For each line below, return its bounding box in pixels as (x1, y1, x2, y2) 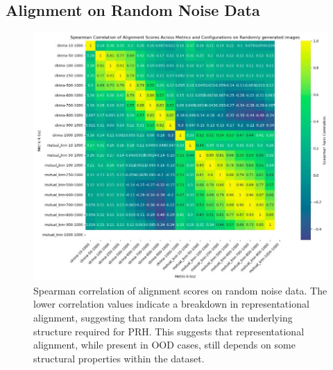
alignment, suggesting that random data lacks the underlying (33, 310, 293, 324)
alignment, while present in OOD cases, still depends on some (33, 337, 296, 352)
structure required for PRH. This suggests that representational (33, 324, 305, 338)
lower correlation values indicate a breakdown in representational (33, 297, 309, 311)
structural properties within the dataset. (33, 351, 205, 365)
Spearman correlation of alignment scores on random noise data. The (33, 283, 327, 297)
